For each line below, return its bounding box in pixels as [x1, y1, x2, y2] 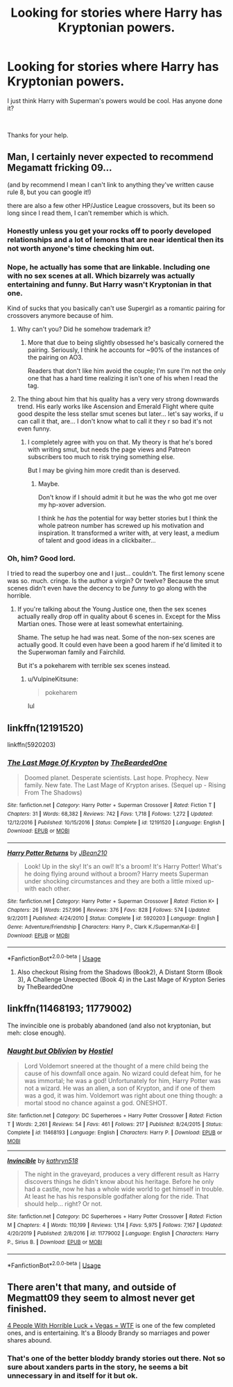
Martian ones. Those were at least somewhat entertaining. [17, 620, 184, 628]
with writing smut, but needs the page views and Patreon [27, 445, 191, 454]
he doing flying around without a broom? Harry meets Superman [24, 869, 209, 878]
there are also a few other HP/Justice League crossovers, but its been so [7, 201, 216, 209]
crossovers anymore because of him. [7, 311, 114, 319]
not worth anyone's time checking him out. [7, 243, 155, 253]
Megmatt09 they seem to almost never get [7, 1292, 196, 1304]
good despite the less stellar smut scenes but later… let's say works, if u [17, 409, 224, 418]
